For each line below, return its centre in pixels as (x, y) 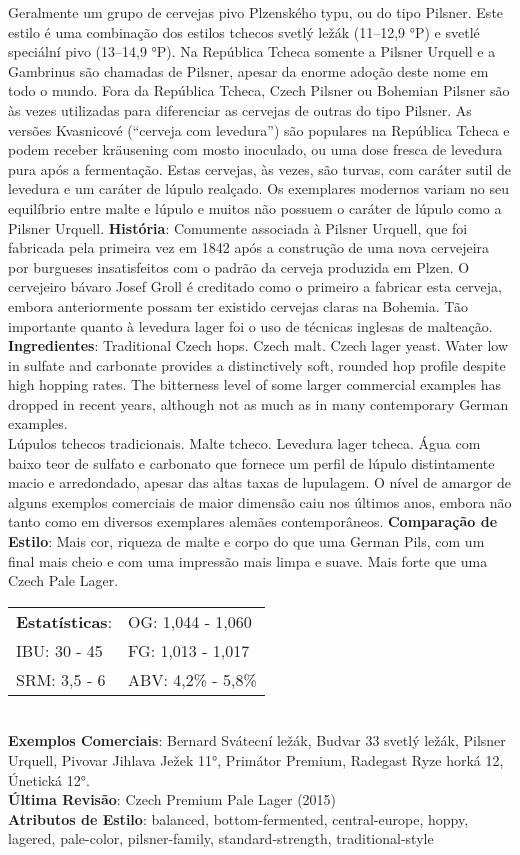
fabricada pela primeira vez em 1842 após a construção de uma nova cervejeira (249, 247)
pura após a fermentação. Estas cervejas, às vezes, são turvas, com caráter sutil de (260, 168)
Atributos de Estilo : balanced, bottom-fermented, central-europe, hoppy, (238, 818)
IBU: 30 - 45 (59, 650)
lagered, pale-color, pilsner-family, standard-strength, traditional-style (221, 838)
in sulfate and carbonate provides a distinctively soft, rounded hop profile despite (257, 364)
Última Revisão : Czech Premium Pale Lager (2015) (172, 799)
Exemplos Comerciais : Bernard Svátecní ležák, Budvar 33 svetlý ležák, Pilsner (257, 740)
